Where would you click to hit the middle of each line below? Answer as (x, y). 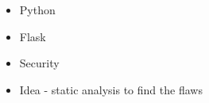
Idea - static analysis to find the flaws (111, 89)
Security (39, 63)
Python (37, 10)
